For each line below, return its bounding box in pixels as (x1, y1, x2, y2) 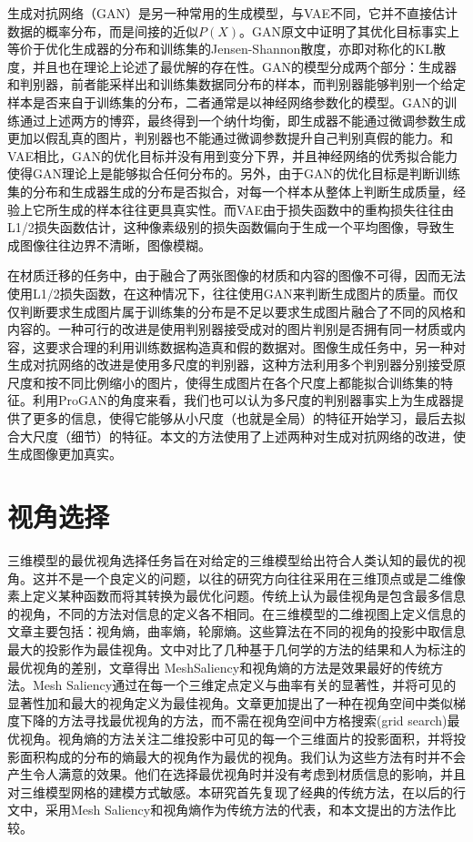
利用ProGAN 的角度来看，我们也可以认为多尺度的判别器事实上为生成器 (32, 391, 452, 410)
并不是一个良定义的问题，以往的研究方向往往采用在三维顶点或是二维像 (45, 568, 466, 587)
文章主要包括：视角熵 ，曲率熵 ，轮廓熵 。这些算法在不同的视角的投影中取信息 (7, 622, 466, 641)
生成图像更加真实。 (7, 444, 122, 463)
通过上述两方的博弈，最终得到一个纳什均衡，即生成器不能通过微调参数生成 (19, 110, 466, 129)
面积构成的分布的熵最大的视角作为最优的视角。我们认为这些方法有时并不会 (19, 746, 466, 766)
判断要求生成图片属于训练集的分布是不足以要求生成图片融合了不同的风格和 (19, 301, 466, 320)
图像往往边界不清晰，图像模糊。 (19, 235, 211, 254)
